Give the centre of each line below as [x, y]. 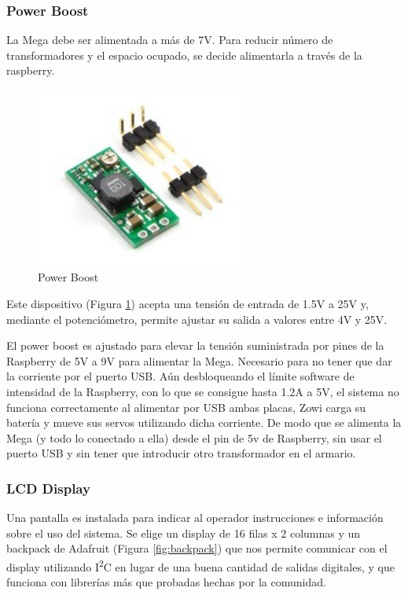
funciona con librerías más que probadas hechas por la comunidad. [166, 582]
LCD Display [48, 488]
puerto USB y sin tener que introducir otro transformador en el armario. [181, 453]
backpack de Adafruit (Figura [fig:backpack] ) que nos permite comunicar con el [197, 548]
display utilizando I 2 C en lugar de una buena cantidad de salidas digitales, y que [200, 566]
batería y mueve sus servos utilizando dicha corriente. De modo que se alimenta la [204, 422]
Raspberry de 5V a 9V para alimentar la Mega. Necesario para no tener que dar [199, 360]
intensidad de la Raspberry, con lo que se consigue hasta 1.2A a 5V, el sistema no [203, 392]
